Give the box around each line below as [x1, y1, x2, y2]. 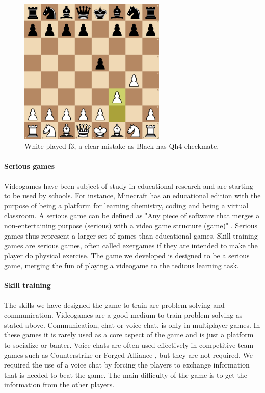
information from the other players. [4, 379, 115, 390]
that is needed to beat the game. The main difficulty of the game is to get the [4, 369, 247, 380]
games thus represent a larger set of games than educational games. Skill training [4, 230, 258, 241]
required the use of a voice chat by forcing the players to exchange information [4, 359, 250, 370]
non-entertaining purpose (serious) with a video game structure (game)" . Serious [4, 220, 258, 230]
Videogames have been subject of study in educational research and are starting [4, 180, 253, 191]
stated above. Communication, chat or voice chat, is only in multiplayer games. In [4, 319, 260, 330]
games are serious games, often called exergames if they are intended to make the [4, 240, 258, 251]
